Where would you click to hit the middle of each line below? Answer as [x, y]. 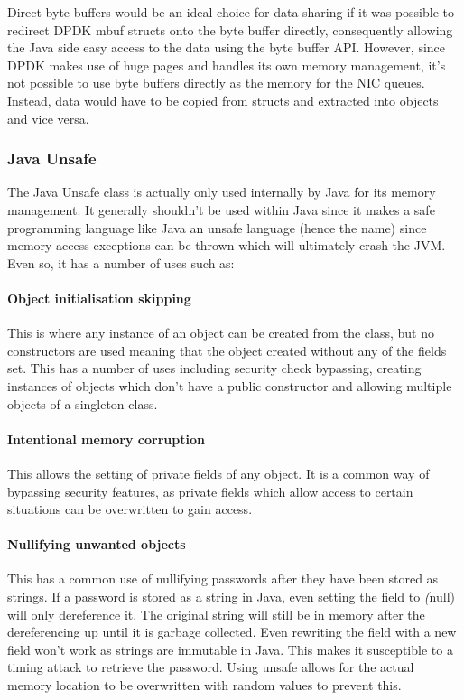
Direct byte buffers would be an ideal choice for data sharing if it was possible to [231, 12]
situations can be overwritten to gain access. [130, 509]
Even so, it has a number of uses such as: [121, 262]
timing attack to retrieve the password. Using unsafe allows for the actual [211, 667]
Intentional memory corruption [106, 439]
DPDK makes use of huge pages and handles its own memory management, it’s [227, 65]
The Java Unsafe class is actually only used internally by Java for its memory [222, 192]
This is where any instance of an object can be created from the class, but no [221, 333]
